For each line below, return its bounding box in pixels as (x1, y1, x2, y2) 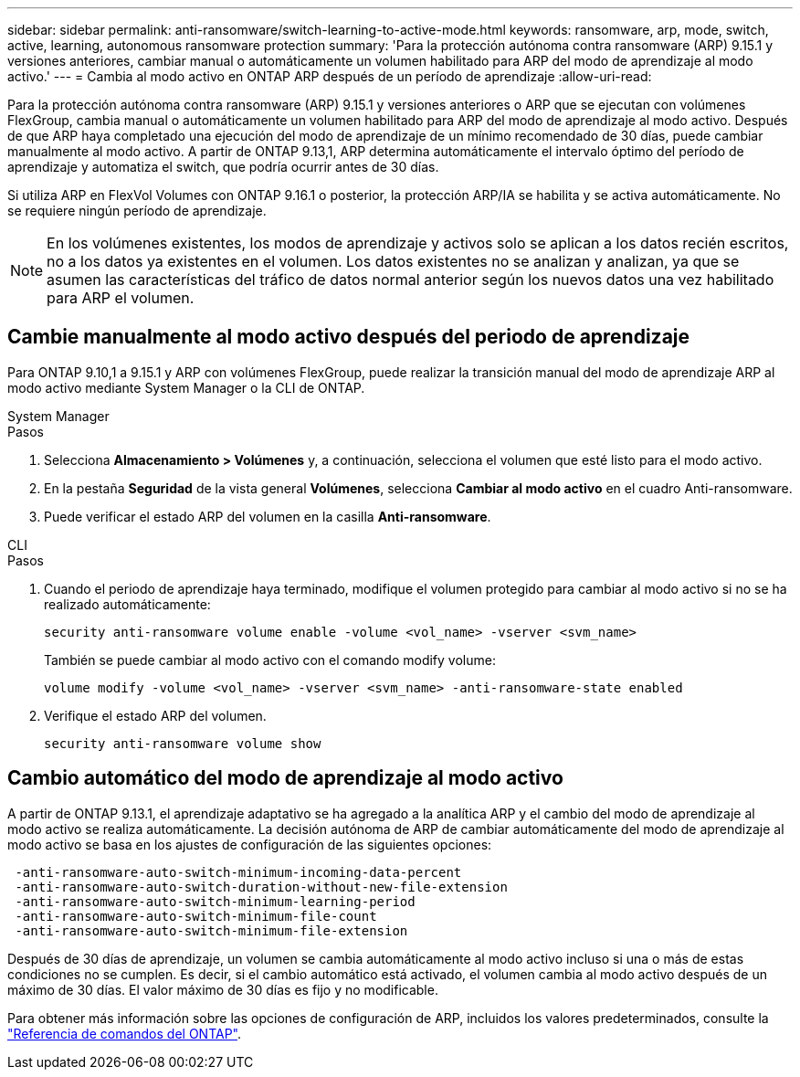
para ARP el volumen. (47, 289, 195, 307)
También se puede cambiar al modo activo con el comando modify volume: (44, 651, 496, 668)
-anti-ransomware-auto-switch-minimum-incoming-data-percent (15, 864, 462, 880)
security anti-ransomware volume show (44, 735, 321, 751)
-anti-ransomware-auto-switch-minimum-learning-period (15, 893, 416, 909)
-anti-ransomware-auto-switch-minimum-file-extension (15, 923, 408, 938)
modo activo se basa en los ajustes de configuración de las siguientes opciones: (7, 836, 492, 852)
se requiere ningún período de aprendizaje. (7, 203, 267, 218)
